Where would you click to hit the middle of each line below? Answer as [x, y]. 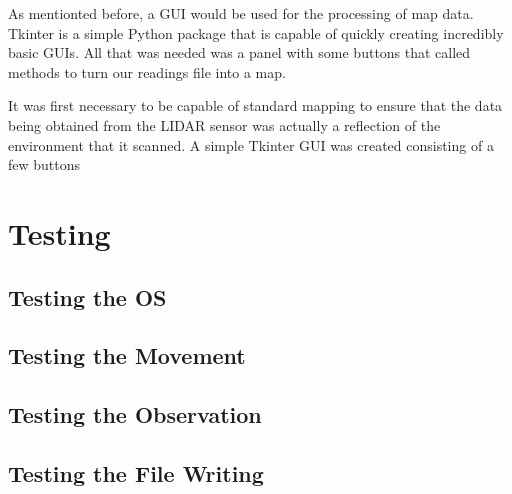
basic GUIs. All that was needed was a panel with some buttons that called [239, 52]
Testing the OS [87, 296]
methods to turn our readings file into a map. [147, 71]
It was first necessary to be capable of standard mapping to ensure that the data [255, 105]
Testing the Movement [127, 355]
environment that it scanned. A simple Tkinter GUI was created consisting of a [251, 144]
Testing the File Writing [136, 472]
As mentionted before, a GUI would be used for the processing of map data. [241, 13]
